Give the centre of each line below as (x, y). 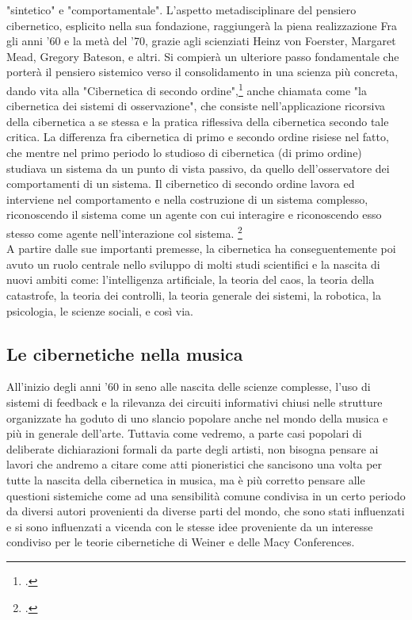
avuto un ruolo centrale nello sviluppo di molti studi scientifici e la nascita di (193, 264)
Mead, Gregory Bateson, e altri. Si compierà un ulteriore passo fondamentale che (203, 56)
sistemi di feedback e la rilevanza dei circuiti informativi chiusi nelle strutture (195, 402)
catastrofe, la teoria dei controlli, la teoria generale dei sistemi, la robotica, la (194, 295)
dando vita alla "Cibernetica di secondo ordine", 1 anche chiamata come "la (187, 89)
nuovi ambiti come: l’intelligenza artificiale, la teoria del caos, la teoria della (191, 279)
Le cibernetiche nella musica (125, 353)
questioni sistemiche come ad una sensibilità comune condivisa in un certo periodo (206, 495)
